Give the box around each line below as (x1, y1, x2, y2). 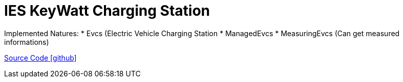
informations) (4, 37, 49, 46)
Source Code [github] (4, 53, 77, 62)
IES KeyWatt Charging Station (4, 2, 210, 19)
